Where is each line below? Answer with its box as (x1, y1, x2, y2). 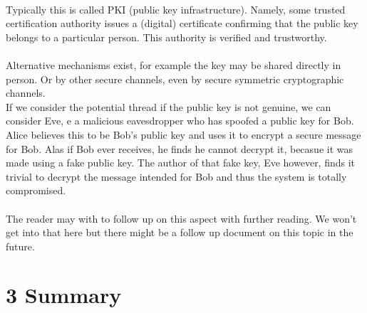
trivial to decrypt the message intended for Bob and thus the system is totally (6, 169, 347, 184)
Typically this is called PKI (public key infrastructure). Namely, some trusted (6, 1, 346, 16)
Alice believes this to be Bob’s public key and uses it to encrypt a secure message (6, 127, 361, 142)
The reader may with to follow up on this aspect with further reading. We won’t (6, 211, 357, 226)
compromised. (6, 183, 66, 198)
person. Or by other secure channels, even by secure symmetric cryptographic (6, 71, 344, 86)
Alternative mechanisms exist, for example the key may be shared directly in (6, 57, 341, 72)
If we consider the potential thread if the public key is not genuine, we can (6, 99, 331, 114)
